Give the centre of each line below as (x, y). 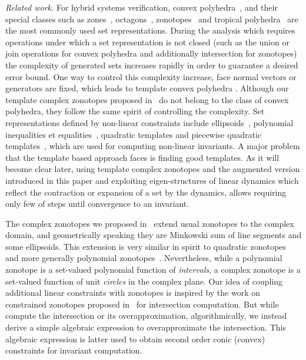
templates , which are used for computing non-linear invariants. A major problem (153, 146)
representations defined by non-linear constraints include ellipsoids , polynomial (149, 122)
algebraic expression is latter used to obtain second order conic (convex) (135, 338)
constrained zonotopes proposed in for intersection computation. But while (142, 304)
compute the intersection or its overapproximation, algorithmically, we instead (146, 316)
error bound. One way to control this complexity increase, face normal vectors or (151, 76)
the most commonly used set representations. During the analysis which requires (150, 30)
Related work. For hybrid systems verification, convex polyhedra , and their (142, 7)
